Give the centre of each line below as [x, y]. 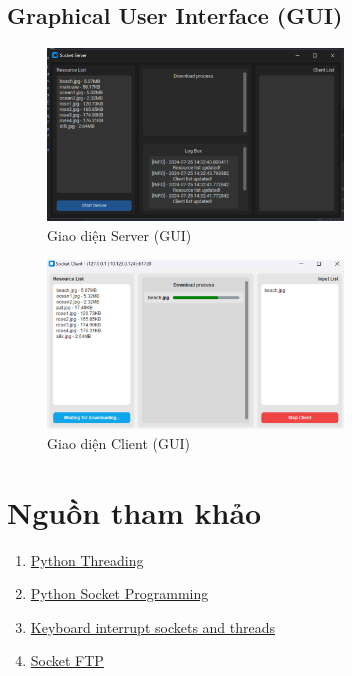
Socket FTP [67, 660]
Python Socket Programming [119, 593]
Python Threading [87, 559]
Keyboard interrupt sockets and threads [153, 626]
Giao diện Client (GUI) [118, 442]
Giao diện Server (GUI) [119, 235]
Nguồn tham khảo [134, 511]
